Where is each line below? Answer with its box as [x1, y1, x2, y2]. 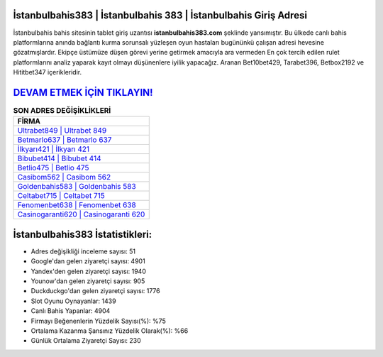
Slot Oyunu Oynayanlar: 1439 [30, 297, 116, 305]
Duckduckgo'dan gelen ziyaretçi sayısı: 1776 [30, 287, 160, 295]
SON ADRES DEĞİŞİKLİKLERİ [13, 106, 111, 116]
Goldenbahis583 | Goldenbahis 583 [17, 182, 136, 192]
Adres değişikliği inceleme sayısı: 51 [30, 247, 136, 256]
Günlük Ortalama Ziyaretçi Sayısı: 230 [30, 336, 141, 345]
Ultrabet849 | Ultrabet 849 [17, 126, 107, 136]
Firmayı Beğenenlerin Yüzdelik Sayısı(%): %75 [30, 317, 166, 325]
